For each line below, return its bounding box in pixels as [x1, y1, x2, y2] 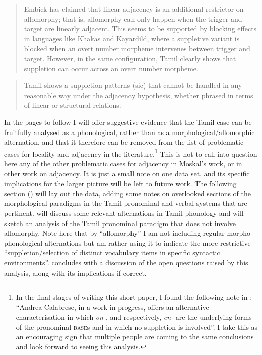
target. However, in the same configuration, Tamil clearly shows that [24, 53, 236, 63]
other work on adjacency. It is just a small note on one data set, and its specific [4, 168, 250, 179]
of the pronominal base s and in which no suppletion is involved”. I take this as [16, 321, 258, 332]
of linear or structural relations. [24, 100, 121, 110]
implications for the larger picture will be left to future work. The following [4, 178, 237, 189]
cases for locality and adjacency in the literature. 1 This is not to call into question [4, 147, 257, 159]
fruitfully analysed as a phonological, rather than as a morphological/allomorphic [4, 126, 255, 137]
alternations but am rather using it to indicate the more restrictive [44, 237, 251, 248]
